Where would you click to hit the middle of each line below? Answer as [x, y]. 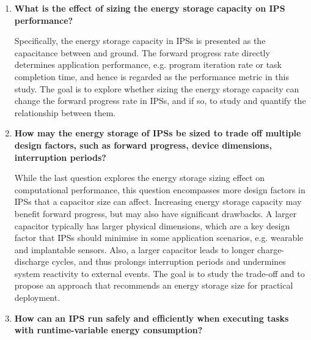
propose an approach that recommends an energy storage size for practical [154, 285]
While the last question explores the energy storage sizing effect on [139, 178]
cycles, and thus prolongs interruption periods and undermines [169, 261]
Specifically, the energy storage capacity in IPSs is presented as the [140, 41]
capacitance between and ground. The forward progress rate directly [142, 52]
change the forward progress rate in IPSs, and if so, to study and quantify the [160, 101]
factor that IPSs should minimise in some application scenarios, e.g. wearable [159, 238]
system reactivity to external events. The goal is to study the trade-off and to [159, 273]
